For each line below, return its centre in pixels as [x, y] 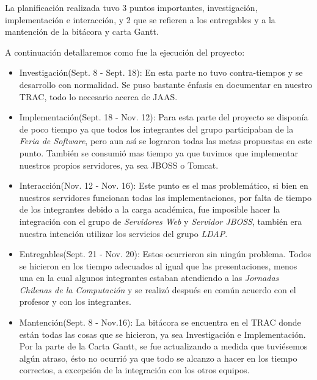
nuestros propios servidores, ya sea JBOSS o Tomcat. [119, 165]
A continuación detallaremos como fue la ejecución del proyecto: [125, 52]
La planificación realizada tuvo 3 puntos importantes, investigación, [131, 7]
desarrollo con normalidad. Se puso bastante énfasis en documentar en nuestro [166, 84]
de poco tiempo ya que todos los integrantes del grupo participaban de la [156, 129]
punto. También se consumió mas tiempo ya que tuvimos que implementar [158, 152]
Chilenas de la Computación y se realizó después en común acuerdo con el [158, 289]
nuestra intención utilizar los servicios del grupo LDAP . [123, 233]
